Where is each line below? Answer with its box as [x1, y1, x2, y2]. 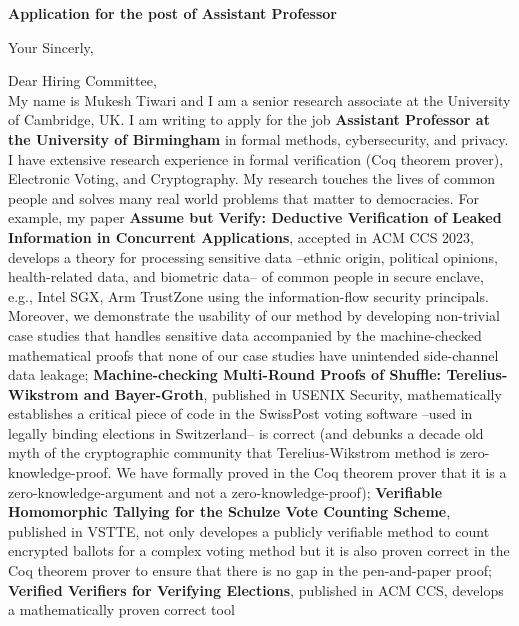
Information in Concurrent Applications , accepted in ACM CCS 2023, [8, 226, 474, 247]
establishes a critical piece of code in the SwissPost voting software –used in [8, 403, 473, 424]
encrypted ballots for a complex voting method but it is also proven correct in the [8, 540, 510, 561]
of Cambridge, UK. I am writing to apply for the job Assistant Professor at [8, 109, 490, 130]
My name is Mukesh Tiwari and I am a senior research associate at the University [8, 89, 511, 110]
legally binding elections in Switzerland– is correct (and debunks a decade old [8, 422, 484, 443]
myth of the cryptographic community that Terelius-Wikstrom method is [8, 442, 456, 463]
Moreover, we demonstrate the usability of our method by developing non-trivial [8, 305, 500, 326]
